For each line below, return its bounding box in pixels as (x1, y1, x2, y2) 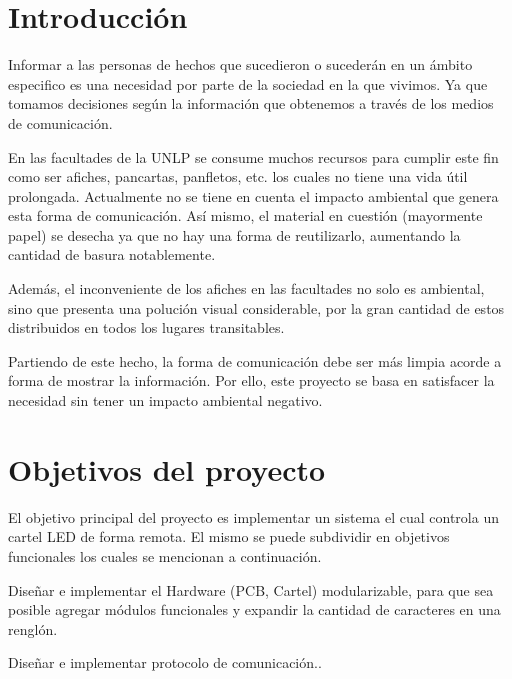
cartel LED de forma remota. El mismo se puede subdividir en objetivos (8, 526, 450, 547)
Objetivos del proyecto (8, 448, 326, 489)
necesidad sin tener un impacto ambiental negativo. (8, 390, 323, 411)
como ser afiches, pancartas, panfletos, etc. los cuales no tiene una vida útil (8, 166, 468, 187)
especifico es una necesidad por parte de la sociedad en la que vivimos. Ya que (8, 73, 488, 94)
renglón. (8, 618, 58, 639)
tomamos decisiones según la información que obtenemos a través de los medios (8, 93, 494, 114)
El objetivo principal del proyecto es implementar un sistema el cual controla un (8, 506, 499, 527)
